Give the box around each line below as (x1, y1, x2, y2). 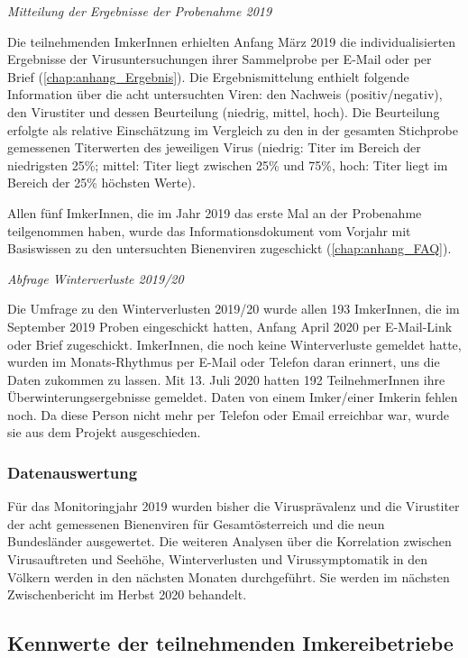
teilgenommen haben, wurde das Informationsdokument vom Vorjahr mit (7, 221, 411, 240)
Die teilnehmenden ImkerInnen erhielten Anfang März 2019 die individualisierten (7, 32, 456, 50)
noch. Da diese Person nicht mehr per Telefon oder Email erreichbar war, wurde (7, 405, 449, 424)
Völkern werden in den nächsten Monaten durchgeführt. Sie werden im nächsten (7, 567, 450, 586)
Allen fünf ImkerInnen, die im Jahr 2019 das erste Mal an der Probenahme (7, 203, 422, 222)
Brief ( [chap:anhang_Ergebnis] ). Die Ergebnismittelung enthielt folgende (7, 67, 409, 86)
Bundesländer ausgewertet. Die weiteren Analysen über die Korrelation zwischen (7, 532, 452, 551)
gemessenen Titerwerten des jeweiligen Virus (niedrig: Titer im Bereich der (7, 138, 421, 157)
